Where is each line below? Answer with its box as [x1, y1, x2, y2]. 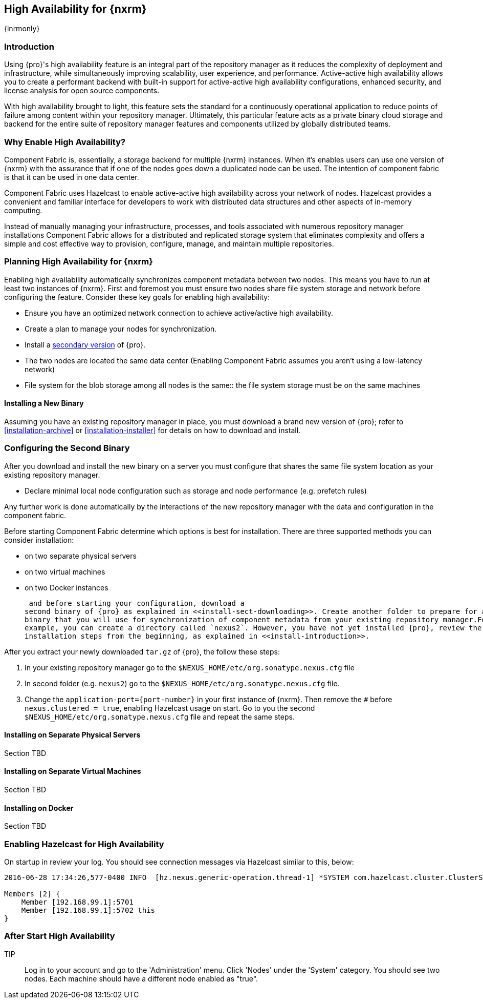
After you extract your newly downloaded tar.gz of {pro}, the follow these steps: [4, 647, 280, 656]
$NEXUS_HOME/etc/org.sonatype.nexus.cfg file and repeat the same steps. [25, 712, 295, 721]
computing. [4, 206, 42, 215]
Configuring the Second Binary [4, 443, 130, 454]
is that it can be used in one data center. [4, 172, 139, 181]
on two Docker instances [25, 583, 108, 592]
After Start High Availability [4, 931, 115, 941]
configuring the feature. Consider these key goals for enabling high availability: [4, 292, 270, 301]
